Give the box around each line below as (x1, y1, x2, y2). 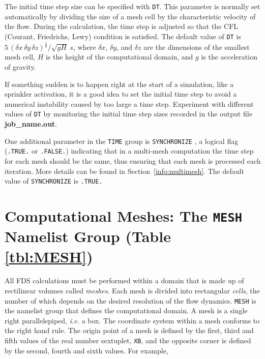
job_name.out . (5, 118, 57, 129)
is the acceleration (201, 51, 257, 62)
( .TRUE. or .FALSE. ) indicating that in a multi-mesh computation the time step (5, 145, 254, 156)
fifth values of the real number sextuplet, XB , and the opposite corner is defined (5, 335, 251, 346)
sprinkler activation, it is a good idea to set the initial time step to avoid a (5, 88, 237, 99)
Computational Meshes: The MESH (5, 205, 243, 226)
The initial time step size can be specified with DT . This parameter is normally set (5, 1, 260, 11)
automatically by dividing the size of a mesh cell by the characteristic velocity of (5, 11, 256, 21)
